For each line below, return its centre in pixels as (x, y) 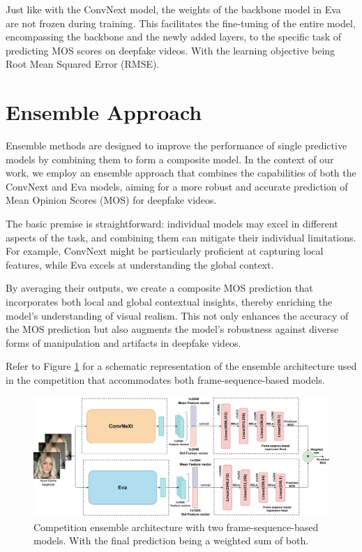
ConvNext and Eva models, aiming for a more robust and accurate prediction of (177, 186)
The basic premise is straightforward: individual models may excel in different (172, 224)
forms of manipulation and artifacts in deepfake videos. (123, 342)
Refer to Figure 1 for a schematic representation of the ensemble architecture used (181, 366)
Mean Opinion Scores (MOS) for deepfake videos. (111, 200)
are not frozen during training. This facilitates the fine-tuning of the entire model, (181, 23)
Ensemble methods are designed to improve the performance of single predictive (176, 146)
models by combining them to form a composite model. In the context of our (170, 159)
